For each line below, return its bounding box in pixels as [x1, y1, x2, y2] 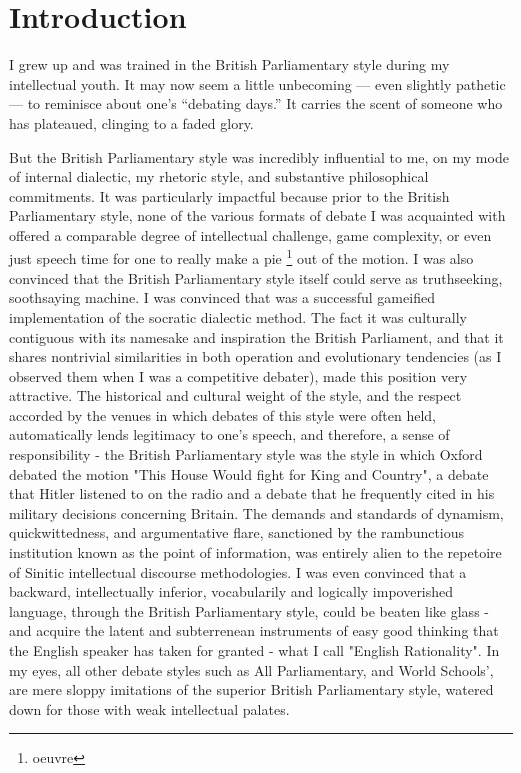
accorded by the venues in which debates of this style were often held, [9, 404, 436, 425]
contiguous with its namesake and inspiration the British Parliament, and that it [9, 326, 504, 347]
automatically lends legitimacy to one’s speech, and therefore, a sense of [9, 424, 450, 445]
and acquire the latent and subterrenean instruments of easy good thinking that [9, 620, 499, 641]
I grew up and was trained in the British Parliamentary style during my [9, 54, 450, 75]
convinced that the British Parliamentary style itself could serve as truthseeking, [9, 267, 503, 288]
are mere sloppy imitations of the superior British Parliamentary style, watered [9, 679, 494, 700]
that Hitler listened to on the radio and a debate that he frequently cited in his [9, 483, 495, 504]
